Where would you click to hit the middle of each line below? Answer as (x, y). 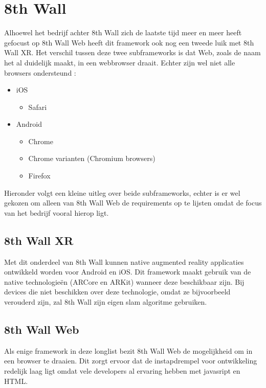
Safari (38, 107)
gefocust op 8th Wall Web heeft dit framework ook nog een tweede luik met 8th (129, 42)
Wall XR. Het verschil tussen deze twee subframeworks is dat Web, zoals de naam (132, 52)
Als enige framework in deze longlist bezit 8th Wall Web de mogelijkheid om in (128, 350)
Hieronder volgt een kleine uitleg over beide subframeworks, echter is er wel (122, 192)
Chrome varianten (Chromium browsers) (92, 158)
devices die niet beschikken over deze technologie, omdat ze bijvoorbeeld (117, 292)
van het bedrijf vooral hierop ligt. (57, 212)
